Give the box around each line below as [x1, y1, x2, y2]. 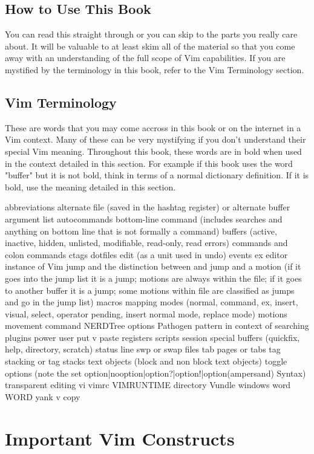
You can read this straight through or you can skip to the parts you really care [5, 28, 298, 41]
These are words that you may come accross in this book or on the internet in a [5, 121, 301, 134]
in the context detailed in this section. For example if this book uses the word [5, 157, 293, 169]
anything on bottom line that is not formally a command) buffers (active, [5, 224, 277, 237]
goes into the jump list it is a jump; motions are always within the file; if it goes [5, 271, 302, 284]
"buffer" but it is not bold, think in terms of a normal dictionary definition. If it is [5, 169, 309, 181]
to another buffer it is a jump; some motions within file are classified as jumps [5, 284, 295, 296]
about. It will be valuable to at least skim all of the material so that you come [5, 39, 295, 52]
